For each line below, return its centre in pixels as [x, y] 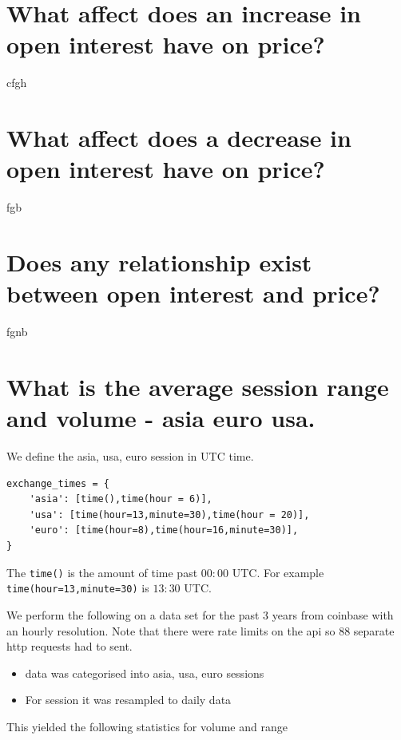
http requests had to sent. [69, 646]
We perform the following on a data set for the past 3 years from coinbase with [200, 614]
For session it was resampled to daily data [128, 700]
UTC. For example [278, 572]
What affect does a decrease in [179, 138]
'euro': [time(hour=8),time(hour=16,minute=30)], [164, 530]
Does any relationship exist [159, 262]
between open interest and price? [193, 293]
